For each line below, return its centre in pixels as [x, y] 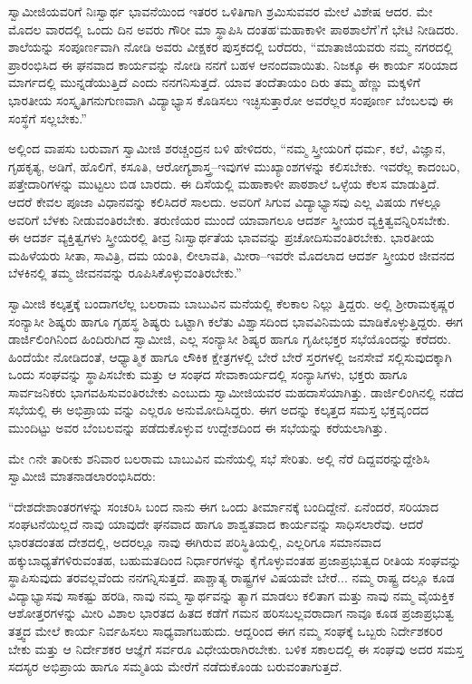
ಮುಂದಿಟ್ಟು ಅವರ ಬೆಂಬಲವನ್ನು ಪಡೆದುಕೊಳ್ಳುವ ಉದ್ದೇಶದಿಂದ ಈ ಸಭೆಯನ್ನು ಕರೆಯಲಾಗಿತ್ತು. [198, 428]
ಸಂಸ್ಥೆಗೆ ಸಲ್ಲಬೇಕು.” [48, 117]
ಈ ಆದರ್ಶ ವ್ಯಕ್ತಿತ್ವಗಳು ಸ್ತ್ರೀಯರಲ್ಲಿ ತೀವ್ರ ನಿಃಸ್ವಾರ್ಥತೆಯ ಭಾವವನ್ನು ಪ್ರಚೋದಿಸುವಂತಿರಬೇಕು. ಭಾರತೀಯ [222, 237]
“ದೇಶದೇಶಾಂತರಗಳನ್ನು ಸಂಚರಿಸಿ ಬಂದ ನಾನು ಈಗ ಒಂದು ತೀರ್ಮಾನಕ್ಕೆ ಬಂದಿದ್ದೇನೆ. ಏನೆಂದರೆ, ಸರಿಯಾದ [223, 506]
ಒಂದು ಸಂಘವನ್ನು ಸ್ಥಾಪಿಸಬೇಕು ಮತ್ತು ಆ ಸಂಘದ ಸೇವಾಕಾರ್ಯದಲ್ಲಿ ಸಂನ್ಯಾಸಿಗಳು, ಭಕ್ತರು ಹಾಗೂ [208, 374]
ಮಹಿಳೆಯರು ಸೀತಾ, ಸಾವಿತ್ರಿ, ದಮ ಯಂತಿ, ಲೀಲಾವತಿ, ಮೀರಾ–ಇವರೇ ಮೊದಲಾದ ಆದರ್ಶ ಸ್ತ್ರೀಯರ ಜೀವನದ [231, 254]
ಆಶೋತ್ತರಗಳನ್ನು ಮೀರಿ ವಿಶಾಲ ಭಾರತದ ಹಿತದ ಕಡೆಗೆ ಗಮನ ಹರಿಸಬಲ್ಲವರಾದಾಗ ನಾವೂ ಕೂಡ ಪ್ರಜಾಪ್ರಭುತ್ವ [231, 613]
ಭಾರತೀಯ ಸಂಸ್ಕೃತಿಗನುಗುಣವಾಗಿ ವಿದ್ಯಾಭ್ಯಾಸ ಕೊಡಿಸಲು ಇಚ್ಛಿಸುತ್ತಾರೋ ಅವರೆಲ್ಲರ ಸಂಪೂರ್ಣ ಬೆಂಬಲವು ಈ [231, 99]
